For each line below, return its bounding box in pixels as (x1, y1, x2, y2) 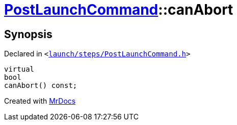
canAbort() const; (4, 81, 77, 90)
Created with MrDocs (4, 97, 76, 106)
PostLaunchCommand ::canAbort (4, 1, 233, 18)
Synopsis (4, 27, 52, 41)
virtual (4, 65, 35, 74)
